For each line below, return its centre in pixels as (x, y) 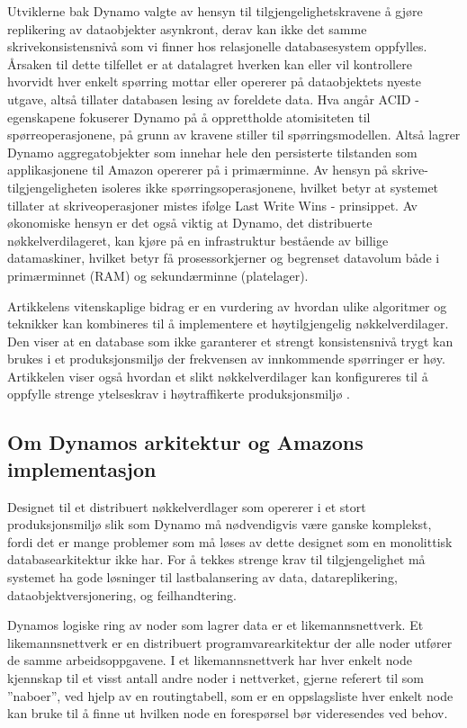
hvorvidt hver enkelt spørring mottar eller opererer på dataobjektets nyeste (214, 81)
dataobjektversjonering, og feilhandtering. (122, 594)
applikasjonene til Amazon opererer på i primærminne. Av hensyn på (198, 170)
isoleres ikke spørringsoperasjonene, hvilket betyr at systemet (270, 187)
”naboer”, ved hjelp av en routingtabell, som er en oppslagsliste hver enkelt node (230, 695)
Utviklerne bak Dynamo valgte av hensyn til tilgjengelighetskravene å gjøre (215, 11)
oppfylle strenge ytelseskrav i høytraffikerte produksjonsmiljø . (179, 394)
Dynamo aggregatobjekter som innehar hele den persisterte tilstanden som (212, 152)
